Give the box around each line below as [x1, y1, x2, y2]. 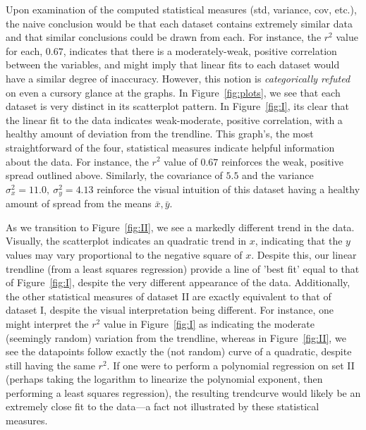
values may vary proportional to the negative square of [6, 247, 243, 262]
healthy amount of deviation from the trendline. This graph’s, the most [6, 126, 314, 141]
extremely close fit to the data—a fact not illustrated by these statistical [6, 399, 319, 414]
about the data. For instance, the [6, 154, 149, 168]
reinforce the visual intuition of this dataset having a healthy [97, 181, 360, 196]
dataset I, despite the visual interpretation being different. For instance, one [6, 302, 334, 317]
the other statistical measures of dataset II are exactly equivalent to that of [6, 288, 331, 303]
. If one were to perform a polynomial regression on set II [106, 357, 355, 372]
